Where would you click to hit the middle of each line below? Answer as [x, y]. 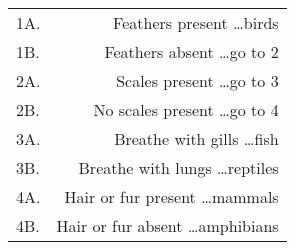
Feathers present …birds [196, 22]
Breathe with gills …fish [196, 138]
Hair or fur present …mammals [171, 196]
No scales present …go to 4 [186, 109]
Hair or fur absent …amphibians [167, 225]
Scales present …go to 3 [197, 80]
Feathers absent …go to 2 [191, 51]
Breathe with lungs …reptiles [178, 167]
